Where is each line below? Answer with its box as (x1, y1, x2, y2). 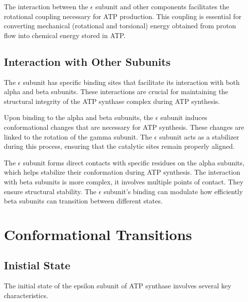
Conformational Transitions (4, 224, 192, 244)
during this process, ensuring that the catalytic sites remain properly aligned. (4, 141, 235, 151)
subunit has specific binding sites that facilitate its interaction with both (23, 77, 240, 87)
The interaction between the (4, 1, 88, 11)
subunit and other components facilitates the (95, 1, 229, 11)
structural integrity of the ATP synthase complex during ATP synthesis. (4, 96, 220, 106)
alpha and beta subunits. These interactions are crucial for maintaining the (4, 86, 229, 97)
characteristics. (4, 290, 48, 300)
